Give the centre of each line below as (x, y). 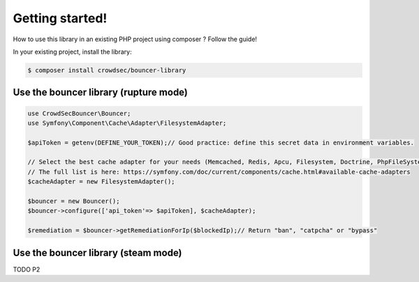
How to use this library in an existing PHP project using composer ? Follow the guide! (135, 39)
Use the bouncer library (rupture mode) (101, 92)
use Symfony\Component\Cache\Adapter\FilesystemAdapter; (127, 123)
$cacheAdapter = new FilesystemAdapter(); (101, 182)
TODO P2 (27, 269)
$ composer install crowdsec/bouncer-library (107, 70)
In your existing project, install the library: (72, 52)
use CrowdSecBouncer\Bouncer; (79, 113)
